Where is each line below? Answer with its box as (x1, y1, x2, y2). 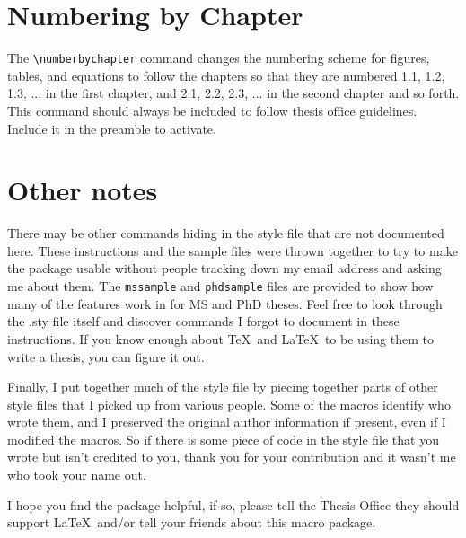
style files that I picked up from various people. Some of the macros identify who (7, 394, 451, 413)
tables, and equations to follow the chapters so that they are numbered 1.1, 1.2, (7, 66, 445, 84)
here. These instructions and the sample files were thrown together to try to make (7, 241, 458, 260)
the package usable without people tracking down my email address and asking (7, 259, 442, 278)
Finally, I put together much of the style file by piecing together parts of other (7, 377, 438, 396)
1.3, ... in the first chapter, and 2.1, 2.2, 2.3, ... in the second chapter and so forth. (7, 84, 460, 102)
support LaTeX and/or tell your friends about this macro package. (7, 513, 376, 532)
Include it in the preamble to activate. (7, 119, 216, 137)
